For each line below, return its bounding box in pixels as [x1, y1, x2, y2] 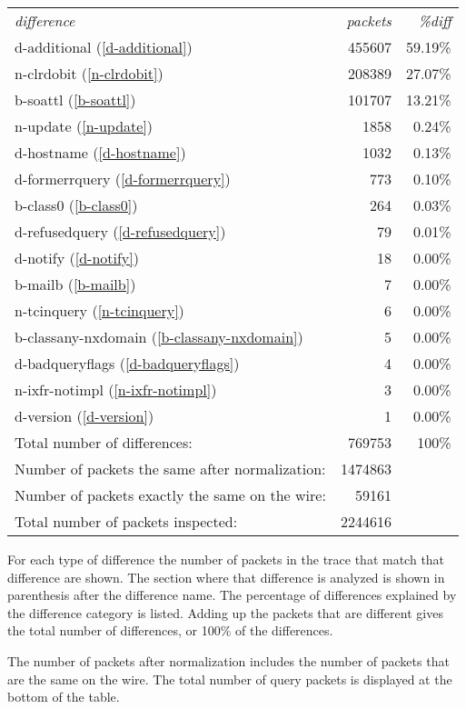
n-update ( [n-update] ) [15, 115, 154, 136]
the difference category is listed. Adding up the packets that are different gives [7, 603, 443, 622]
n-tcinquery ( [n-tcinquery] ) [15, 300, 184, 321]
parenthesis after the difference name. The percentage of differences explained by [7, 585, 457, 604]
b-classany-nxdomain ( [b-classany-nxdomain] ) [15, 326, 303, 347]
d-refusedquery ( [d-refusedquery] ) [15, 221, 226, 242]
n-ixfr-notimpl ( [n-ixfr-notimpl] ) [15, 379, 217, 400]
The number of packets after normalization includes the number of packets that [7, 651, 450, 670]
